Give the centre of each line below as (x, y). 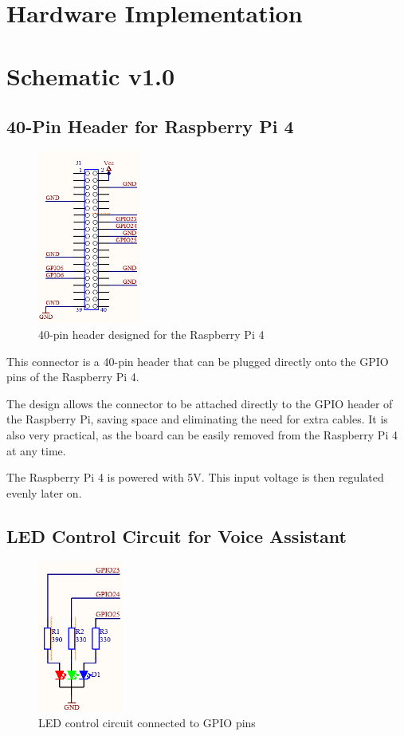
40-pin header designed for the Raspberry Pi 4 (151, 334)
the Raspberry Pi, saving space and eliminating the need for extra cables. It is (197, 419)
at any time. (36, 450)
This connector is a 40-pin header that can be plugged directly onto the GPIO (198, 361)
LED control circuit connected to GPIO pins (147, 723)
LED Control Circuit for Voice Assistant (177, 535)
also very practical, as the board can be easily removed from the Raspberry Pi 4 (202, 434)
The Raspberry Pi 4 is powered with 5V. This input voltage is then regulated (195, 477)
